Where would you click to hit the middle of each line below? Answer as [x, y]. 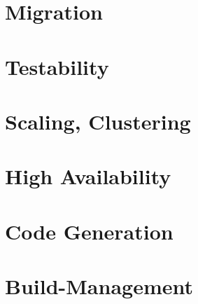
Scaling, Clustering [98, 121]
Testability [57, 66]
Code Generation [89, 231]
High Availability [88, 176]
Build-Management [99, 286]
